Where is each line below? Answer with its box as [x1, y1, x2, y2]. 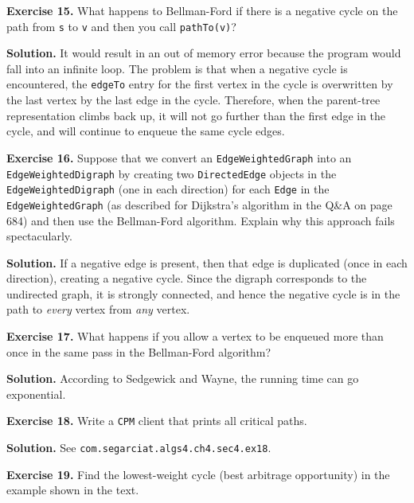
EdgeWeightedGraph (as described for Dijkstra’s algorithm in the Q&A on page [6, 196, 393, 213]
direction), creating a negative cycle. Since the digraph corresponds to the [6, 270, 367, 287]
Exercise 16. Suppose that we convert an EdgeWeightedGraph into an [6, 149, 352, 166]
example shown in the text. [6, 482, 139, 498]
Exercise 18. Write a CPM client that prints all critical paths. [6, 412, 307, 429]
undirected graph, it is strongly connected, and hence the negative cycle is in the [6, 285, 400, 302]
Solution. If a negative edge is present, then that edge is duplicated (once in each [6, 254, 408, 271]
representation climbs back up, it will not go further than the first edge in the [6, 107, 386, 123]
